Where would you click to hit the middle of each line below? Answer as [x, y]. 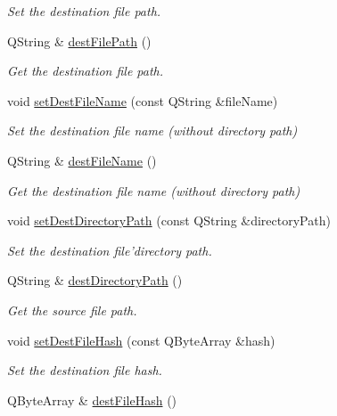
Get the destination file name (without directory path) [154, 190]
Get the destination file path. [86, 71]
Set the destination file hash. [85, 370]
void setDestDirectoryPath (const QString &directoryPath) [169, 220]
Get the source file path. [72, 310]
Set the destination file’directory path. [110, 250]
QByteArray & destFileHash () [92, 400]
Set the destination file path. [84, 11]
